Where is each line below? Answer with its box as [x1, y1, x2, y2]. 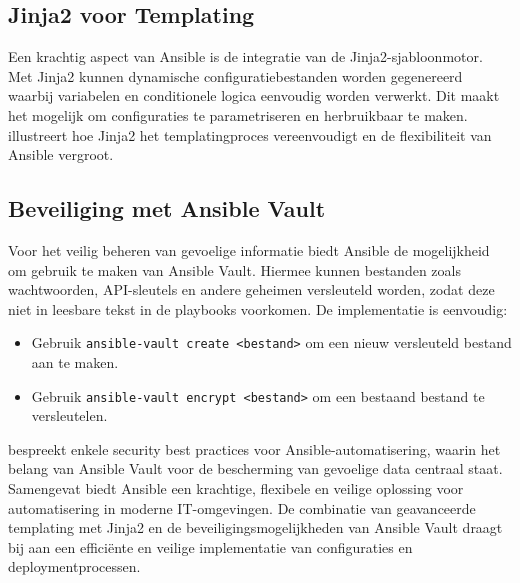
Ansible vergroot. [8, 144, 114, 165]
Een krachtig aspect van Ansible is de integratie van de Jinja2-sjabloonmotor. [8, 46, 483, 67]
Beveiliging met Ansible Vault [8, 193, 326, 224]
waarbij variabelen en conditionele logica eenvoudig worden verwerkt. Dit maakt [8, 85, 500, 106]
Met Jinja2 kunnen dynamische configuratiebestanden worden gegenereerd [8, 65, 463, 86]
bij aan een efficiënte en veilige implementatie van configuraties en [8, 536, 413, 557]
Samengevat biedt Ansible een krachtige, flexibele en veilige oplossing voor [8, 478, 464, 499]
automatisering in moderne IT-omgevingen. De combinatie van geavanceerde [8, 497, 476, 518]
